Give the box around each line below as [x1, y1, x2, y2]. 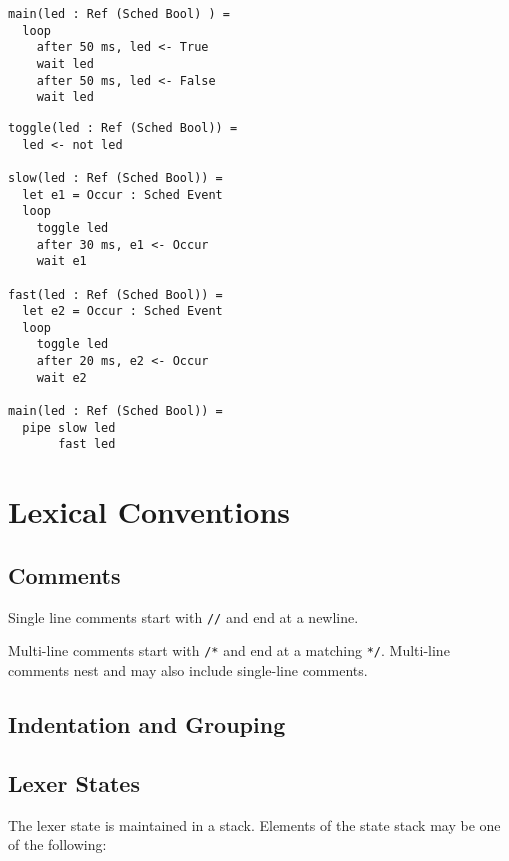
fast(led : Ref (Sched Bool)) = [8, 287, 223, 302]
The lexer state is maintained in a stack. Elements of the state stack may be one [8, 814, 501, 835]
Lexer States [8, 767, 140, 798]
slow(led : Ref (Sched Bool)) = [8, 170, 223, 185]
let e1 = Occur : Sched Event [22, 187, 223, 202]
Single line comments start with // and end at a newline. [8, 606, 359, 627]
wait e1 [36, 254, 87, 269]
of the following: [8, 834, 107, 855]
